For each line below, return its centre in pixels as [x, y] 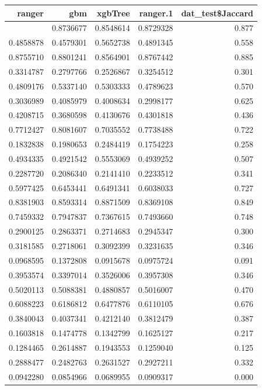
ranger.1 [156, 13]
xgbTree [113, 13]
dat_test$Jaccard [217, 13]
